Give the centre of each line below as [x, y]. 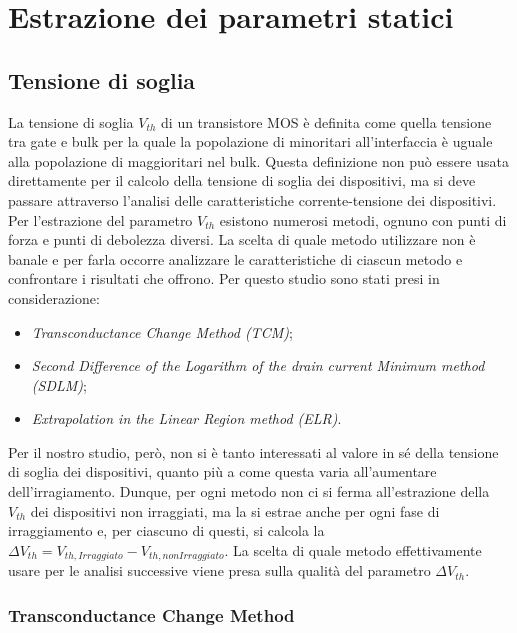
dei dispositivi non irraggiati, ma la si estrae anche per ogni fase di [235, 510]
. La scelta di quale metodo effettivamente [353, 549]
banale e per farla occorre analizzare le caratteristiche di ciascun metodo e [235, 258]
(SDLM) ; [59, 384]
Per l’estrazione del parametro [100, 219]
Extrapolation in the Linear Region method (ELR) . [186, 418]
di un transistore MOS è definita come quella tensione [326, 121]
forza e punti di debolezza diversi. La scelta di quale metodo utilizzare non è [242, 239]
